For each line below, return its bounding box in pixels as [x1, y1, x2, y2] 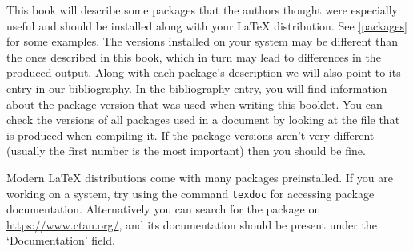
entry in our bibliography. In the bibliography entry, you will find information [6, 79, 387, 96]
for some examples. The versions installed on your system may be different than [6, 33, 399, 50]
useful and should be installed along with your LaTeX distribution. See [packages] [6, 17, 407, 34]
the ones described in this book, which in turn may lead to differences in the [6, 48, 381, 65]
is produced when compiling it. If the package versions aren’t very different [6, 126, 375, 143]
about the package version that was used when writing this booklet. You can [6, 95, 383, 112]
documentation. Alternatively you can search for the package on [6, 201, 321, 217]
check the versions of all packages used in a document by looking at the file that [6, 111, 400, 128]
